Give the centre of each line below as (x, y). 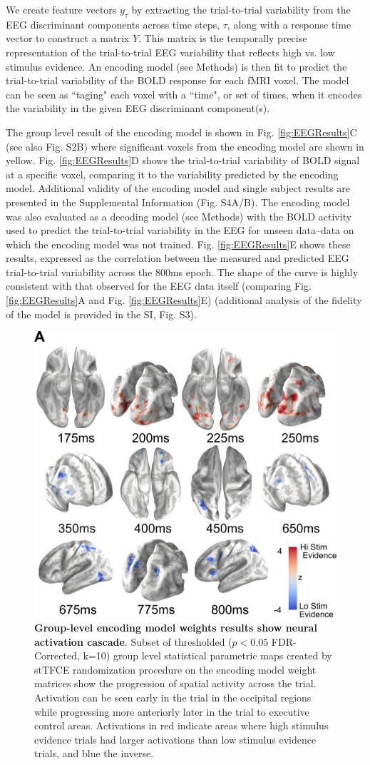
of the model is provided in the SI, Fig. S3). (101, 314)
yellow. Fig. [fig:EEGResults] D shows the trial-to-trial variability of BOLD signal (183, 160)
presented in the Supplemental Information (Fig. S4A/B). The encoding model (178, 202)
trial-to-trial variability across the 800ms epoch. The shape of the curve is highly (182, 272)
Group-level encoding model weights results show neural (176, 628)
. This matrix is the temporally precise (223, 38)
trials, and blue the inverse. (94, 753)
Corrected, (57, 655)
